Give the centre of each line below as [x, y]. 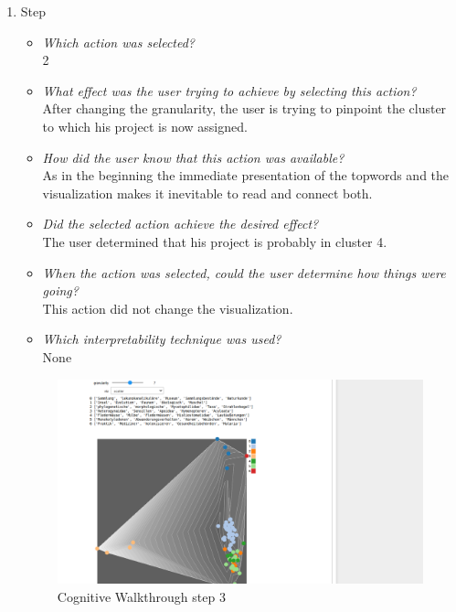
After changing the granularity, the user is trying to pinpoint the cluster [244, 108]
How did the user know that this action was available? [193, 157]
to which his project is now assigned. [145, 126]
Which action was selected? [118, 42]
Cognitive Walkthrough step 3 [141, 596]
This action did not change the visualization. [168, 308]
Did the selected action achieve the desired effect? [180, 224]
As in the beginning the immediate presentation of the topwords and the [246, 175]
